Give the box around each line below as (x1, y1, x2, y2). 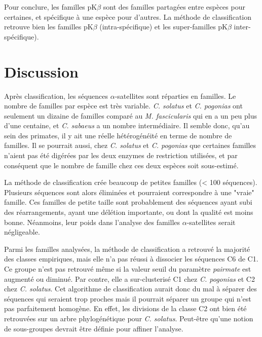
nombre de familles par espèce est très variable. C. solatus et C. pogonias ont (4, 100, 243, 111)
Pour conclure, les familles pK (4, 2, 97, 12)
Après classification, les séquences (4, 90, 108, 101)
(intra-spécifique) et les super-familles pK (99, 21, 228, 32)
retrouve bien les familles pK (4, 21, 93, 32)
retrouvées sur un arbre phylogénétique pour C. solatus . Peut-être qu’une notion (4, 313, 253, 323)
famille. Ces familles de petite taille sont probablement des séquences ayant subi (4, 197, 252, 207)
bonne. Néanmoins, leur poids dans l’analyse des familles (4, 216, 180, 227)
